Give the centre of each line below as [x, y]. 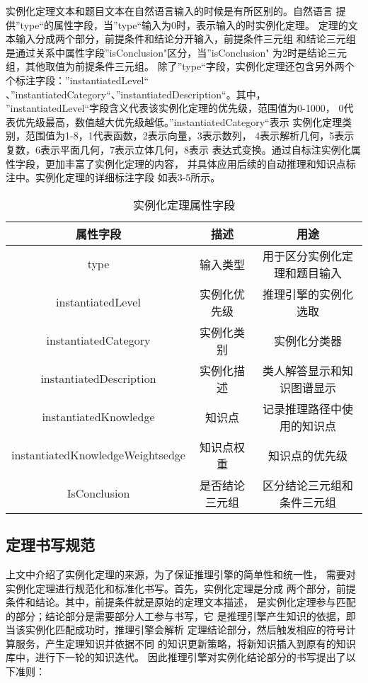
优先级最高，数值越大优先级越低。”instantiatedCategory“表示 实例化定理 [179, 121]
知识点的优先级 [308, 455]
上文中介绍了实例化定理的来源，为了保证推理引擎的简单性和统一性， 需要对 [181, 574]
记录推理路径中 [303, 408]
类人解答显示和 [303, 370]
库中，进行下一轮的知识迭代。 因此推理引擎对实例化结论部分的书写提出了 [176, 657]
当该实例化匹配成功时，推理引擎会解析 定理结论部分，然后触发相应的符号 [176, 630]
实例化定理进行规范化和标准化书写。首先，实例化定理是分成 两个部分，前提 [181, 588]
